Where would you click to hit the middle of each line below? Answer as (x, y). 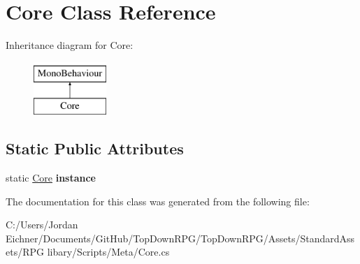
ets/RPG (25, 252)
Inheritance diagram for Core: (70, 45)
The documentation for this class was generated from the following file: (158, 201)
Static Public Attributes (95, 148)
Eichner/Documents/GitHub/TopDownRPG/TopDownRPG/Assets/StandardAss (180, 238)
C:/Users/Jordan (42, 225)
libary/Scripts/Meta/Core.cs (108, 252)
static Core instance (51, 178)
